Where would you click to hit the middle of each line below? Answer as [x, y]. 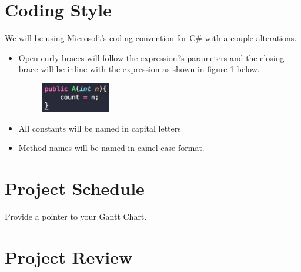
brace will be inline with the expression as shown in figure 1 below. [139, 69]
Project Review [69, 256]
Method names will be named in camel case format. [111, 148]
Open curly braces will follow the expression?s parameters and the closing [151, 57]
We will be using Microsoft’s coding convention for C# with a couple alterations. [151, 38]
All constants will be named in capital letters [100, 128]
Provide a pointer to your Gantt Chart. [76, 216]
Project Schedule [75, 188]
